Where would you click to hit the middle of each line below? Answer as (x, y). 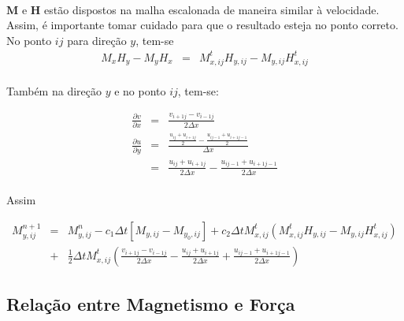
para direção (97, 40)
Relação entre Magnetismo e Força (151, 304)
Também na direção (54, 91)
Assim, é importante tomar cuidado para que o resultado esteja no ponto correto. (202, 25)
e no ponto (140, 91)
